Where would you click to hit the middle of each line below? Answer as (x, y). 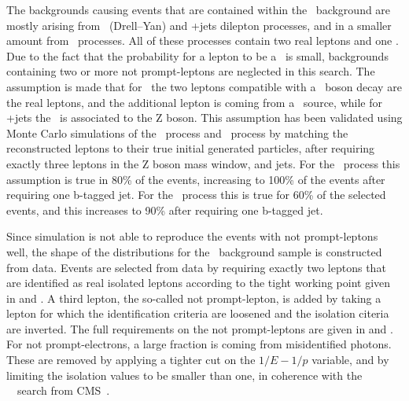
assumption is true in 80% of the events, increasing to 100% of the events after (196, 179)
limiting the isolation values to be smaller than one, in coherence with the (184, 375)
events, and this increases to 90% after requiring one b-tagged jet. (165, 210)
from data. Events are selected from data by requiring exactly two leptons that (196, 267)
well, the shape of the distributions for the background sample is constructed (194, 251)
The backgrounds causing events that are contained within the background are (199, 9)
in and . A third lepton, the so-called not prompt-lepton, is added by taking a (194, 298)
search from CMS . (63, 390)
